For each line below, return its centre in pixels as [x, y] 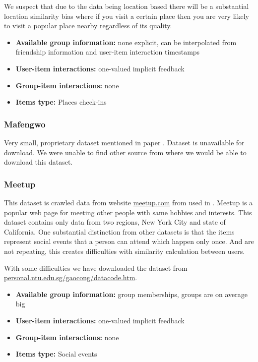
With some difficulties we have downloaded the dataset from [96, 268]
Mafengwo [25, 124]
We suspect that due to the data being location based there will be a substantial [127, 6]
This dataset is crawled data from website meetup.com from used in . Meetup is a [129, 202]
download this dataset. [38, 162]
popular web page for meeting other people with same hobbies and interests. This [128, 212]
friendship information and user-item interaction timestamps [108, 52]
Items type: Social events [56, 354]
